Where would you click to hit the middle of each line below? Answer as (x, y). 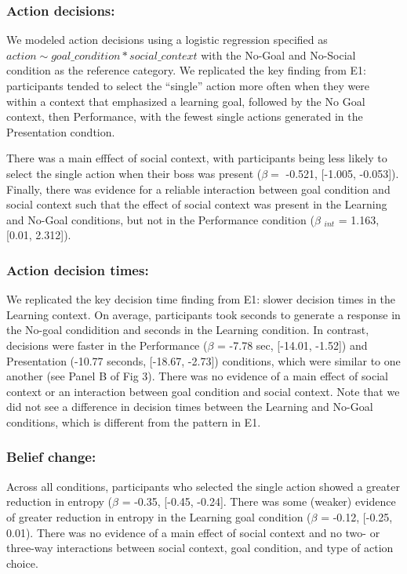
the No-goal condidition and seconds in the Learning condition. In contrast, (188, 330)
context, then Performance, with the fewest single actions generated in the (185, 116)
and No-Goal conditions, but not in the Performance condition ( (160, 219)
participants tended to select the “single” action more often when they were (188, 85)
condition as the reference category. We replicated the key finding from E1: (186, 70)
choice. (22, 563)
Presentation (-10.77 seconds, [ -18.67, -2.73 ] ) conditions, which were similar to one (203, 360)
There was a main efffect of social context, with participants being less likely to (197, 158)
